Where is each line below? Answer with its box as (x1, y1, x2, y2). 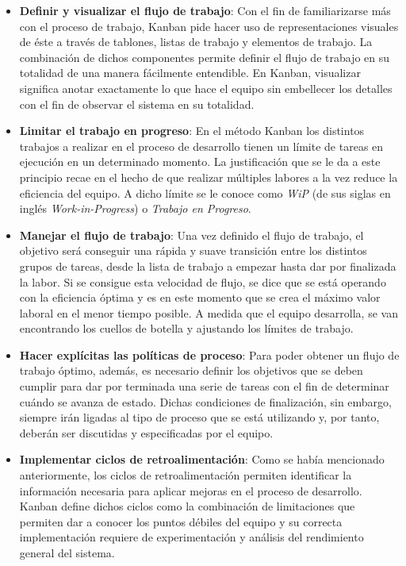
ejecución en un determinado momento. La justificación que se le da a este (19, 153, 381, 170)
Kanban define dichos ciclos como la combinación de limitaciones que (19, 498, 355, 514)
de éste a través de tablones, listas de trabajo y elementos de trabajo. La (19, 33, 373, 50)
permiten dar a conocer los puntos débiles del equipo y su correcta (19, 513, 343, 529)
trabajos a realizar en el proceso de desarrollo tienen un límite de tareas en (19, 137, 384, 154)
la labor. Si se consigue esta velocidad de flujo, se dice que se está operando (19, 273, 386, 290)
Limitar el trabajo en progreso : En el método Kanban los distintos (19, 122, 365, 139)
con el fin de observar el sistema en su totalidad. (19, 95, 255, 112)
